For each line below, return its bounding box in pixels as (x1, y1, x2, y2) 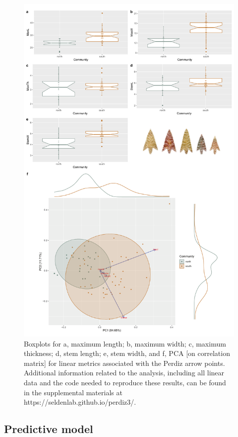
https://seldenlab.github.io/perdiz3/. (24, 397, 136, 407)
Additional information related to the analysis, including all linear (24, 367, 225, 378)
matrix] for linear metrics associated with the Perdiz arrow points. (24, 357, 225, 368)
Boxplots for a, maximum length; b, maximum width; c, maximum (24, 338, 226, 349)
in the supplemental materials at (24, 387, 122, 397)
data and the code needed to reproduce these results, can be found (24, 377, 226, 387)
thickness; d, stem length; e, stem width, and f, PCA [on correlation (24, 348, 230, 358)
